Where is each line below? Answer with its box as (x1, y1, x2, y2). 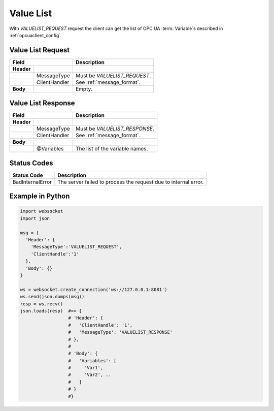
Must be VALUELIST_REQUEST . (75, 72, 151, 79)
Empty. (75, 85, 92, 92)
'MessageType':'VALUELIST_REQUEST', (30, 244, 122, 250)
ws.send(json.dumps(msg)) (20, 294, 85, 300)
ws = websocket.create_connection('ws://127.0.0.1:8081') (20, 287, 167, 292)
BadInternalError (12, 178, 52, 185)
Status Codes (9, 159, 53, 167)
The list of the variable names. (75, 145, 148, 152)
